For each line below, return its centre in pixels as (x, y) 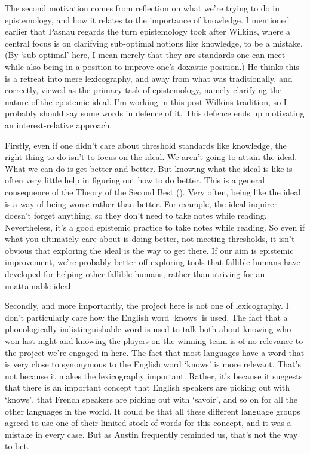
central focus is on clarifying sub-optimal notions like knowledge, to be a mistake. (154, 43)
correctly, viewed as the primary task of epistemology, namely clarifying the (143, 90)
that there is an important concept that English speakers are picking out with (148, 387)
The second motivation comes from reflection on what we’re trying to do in (142, 8)
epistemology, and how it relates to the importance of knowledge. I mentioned (147, 19)
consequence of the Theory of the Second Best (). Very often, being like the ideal (153, 191)
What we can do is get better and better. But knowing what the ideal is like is (149, 168)
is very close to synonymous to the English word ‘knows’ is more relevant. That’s (153, 364)
